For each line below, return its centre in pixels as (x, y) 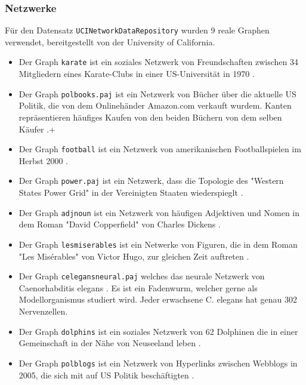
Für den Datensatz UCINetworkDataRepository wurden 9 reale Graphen (137, 30)
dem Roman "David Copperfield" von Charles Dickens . (120, 224)
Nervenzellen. (43, 311)
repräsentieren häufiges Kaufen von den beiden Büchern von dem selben (150, 117)
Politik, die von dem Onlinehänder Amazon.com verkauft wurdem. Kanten (155, 105)
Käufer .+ (37, 129)
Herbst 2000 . (43, 160)
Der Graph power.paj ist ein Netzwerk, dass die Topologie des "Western (151, 181)
